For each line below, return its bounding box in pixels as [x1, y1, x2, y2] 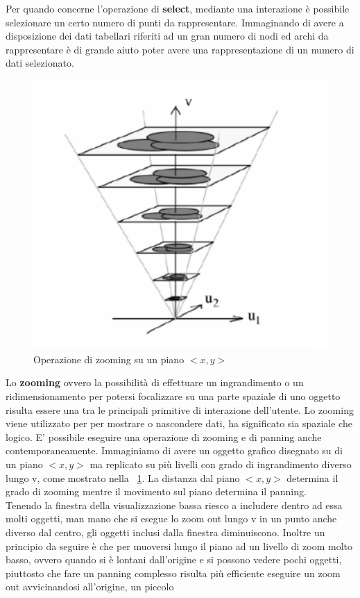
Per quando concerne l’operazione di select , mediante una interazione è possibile [6, 1, 350, 15]
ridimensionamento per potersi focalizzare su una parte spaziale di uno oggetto [6, 389, 341, 403]
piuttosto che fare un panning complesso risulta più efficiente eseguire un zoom [6, 565, 341, 580]
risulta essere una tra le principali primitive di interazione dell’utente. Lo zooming [6, 402, 354, 417]
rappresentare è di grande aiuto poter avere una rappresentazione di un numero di [6, 42, 354, 56]
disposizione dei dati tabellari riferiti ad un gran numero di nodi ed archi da [6, 28, 329, 43]
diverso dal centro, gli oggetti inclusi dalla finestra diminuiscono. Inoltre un [6, 524, 325, 539]
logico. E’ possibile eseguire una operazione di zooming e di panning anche [6, 429, 322, 444]
